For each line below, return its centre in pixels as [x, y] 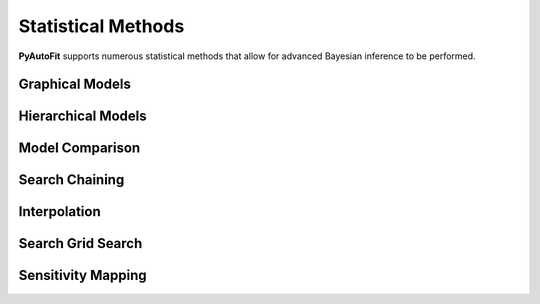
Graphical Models [75, 84]
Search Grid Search [80, 243]
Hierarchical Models [82, 116]
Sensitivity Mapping [82, 275]
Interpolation [60, 211]
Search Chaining [71, 180]
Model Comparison [79, 148]
